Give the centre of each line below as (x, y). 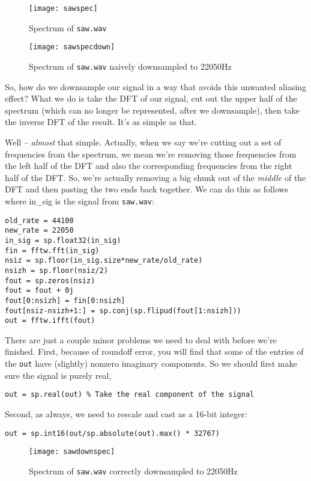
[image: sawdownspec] (72, 452)
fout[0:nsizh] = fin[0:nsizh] (65, 300)
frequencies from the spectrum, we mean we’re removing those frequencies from (151, 154)
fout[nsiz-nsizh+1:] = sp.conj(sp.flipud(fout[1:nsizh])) (123, 311)
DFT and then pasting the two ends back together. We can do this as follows (147, 189)
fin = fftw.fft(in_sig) (52, 250)
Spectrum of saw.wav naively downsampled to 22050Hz (130, 66)
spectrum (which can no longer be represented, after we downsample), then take (152, 110)
